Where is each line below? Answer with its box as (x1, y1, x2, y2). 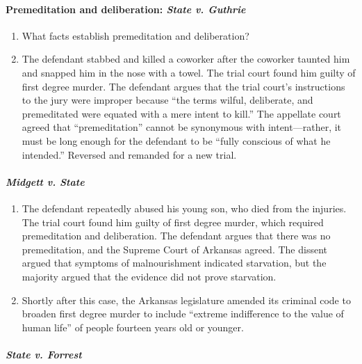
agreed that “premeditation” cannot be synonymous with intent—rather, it (22, 120, 342, 134)
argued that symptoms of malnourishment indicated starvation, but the (22, 255, 327, 270)
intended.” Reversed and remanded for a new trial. (22, 147, 237, 161)
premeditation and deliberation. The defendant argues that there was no (22, 228, 331, 243)
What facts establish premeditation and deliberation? (22, 28, 249, 42)
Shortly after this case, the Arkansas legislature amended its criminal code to (22, 292, 351, 307)
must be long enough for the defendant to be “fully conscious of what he (22, 133, 331, 148)
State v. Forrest (6, 347, 82, 361)
